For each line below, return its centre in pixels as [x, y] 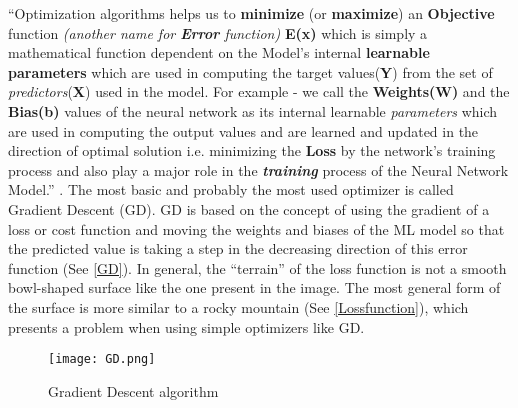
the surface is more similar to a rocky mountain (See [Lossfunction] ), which [238, 306]
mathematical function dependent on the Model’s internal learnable [219, 52]
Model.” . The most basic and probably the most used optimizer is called [231, 189]
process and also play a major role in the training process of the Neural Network [258, 169]
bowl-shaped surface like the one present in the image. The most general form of [254, 287]
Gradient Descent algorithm [133, 390]
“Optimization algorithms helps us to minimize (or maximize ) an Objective [251, 13]
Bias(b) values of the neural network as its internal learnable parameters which [253, 110]
